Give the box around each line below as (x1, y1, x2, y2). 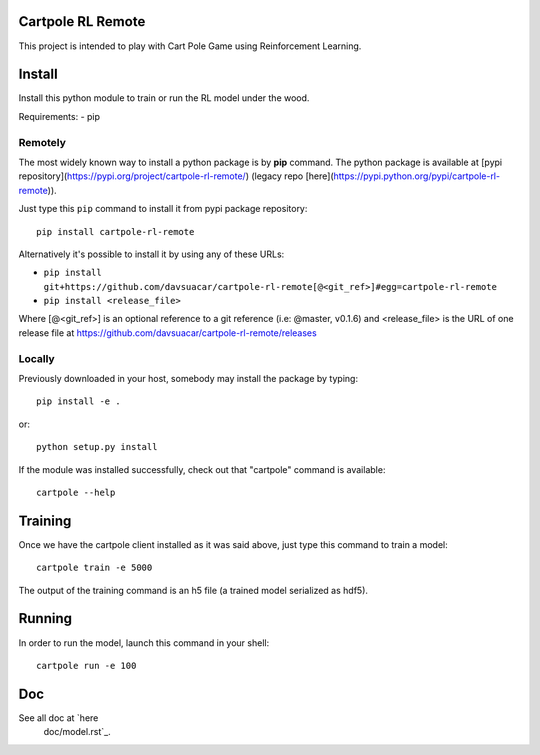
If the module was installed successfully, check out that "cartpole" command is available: (18, 463, 386, 475)
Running (18, 610, 73, 627)
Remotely (18, 135, 67, 149)
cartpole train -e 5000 (36, 562, 153, 574)
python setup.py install (36, 441, 158, 453)
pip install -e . (36, 396, 121, 407)
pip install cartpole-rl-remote (36, 226, 195, 237)
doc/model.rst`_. (43, 726, 112, 738)
